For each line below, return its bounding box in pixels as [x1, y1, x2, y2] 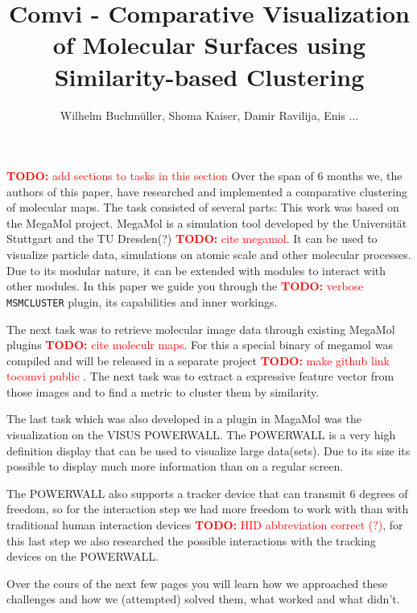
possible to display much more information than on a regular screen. [6, 458, 344, 475]
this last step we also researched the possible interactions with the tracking [6, 532, 376, 549]
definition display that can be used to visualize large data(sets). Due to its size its [6, 442, 411, 459]
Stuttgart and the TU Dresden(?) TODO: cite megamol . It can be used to [6, 230, 378, 247]
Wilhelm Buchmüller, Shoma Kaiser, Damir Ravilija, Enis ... [60, 106, 359, 123]
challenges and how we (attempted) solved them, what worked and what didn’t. [6, 590, 400, 607]
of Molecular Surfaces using [52, 28, 366, 61]
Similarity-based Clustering [54, 60, 365, 93]
